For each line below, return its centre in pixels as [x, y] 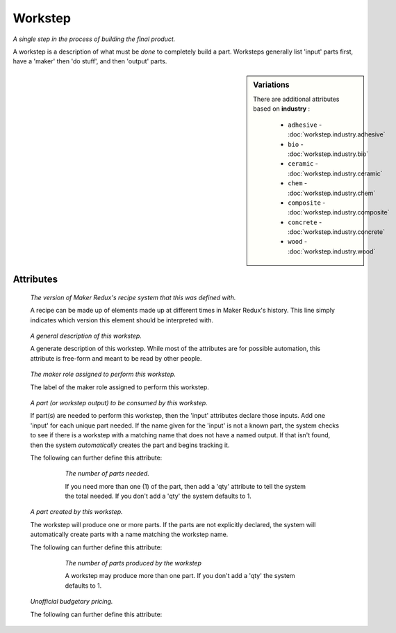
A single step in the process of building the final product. [94, 39]
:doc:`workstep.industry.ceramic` [335, 173]
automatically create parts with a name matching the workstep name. [129, 534]
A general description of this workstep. [86, 336]
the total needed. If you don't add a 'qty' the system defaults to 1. [158, 496]
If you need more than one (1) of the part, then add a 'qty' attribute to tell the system [185, 486]
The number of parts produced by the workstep [133, 563]
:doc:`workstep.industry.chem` [332, 193]
